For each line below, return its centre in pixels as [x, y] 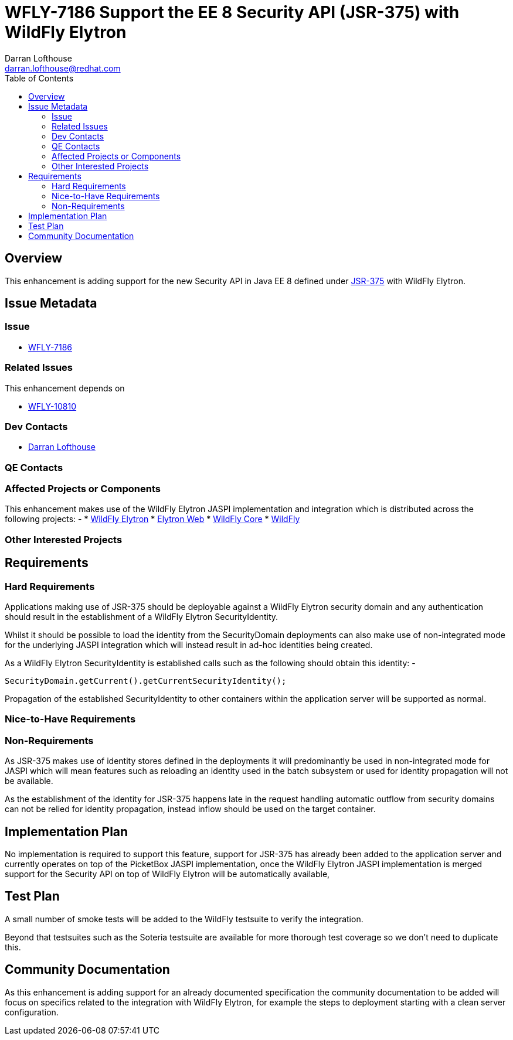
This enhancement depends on [65, 388]
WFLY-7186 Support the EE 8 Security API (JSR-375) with [232, 12]
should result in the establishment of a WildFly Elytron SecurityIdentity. [142, 617]
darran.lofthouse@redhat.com [63, 68]
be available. [29, 781]
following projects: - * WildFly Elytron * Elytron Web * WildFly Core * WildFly [152, 519]
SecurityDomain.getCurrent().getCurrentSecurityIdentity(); [146, 681]
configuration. [32, 1012]
